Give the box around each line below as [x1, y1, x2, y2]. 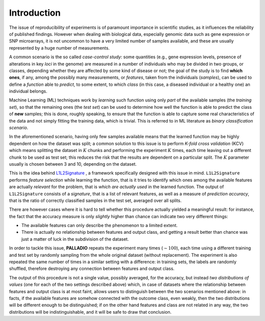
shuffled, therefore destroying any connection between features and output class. [9, 266, 175, 272]
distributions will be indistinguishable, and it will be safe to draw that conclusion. [9, 309, 172, 315]
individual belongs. [9, 88, 48, 94]
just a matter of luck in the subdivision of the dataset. [21, 236, 129, 242]
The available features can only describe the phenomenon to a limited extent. [21, 222, 178, 228]
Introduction [9, 7, 61, 18]
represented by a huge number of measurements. [9, 45, 110, 51]
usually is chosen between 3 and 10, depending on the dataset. [9, 161, 137, 167]
